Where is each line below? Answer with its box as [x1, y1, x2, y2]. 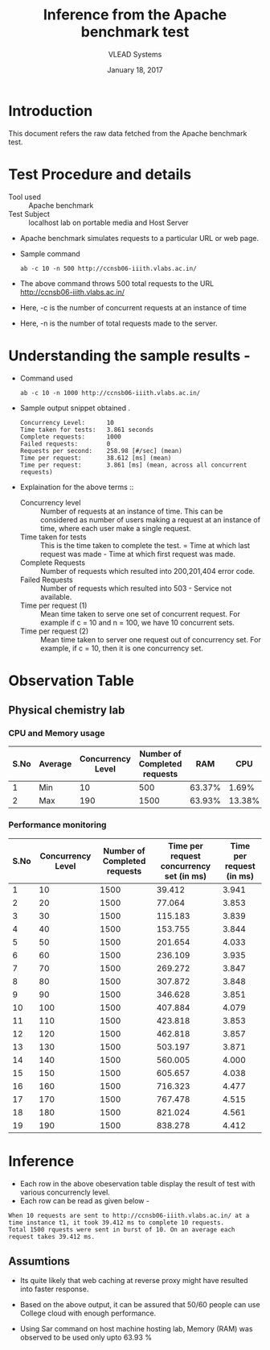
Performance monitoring [8, 820, 107, 831]
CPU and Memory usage [8, 728, 105, 739]
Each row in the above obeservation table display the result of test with [19, 1178, 256, 1188]
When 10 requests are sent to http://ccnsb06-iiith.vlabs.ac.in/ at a [8, 1211, 250, 1219]
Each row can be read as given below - [19, 1195, 150, 1206]
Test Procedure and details [8, 165, 191, 183]
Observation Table [8, 671, 135, 690]
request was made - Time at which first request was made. [39, 549, 235, 559]
